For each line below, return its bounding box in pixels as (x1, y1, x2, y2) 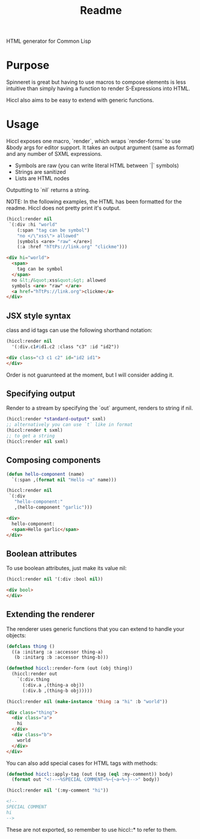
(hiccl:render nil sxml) (6, 438, 68, 444)
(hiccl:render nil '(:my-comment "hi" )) (6, 787, 109, 794)
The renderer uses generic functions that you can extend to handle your (6, 625, 185, 632)
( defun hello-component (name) (6, 471, 85, 477)
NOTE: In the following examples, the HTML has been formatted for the (6, 198, 182, 205)
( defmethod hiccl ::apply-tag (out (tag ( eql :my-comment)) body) (6, 771, 173, 777)
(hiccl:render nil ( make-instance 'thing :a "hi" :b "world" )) (6, 698, 168, 704)
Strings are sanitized (14, 168, 66, 176)
